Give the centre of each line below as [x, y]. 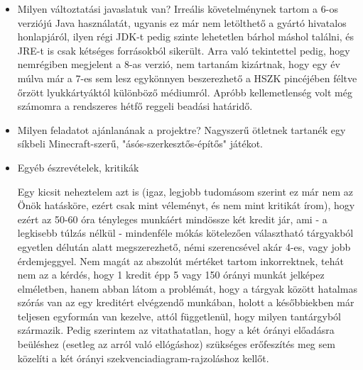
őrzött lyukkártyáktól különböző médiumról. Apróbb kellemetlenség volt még [185, 92]
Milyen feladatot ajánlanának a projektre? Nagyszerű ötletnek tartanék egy [181, 129]
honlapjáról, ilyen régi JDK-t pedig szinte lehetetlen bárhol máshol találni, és [186, 37]
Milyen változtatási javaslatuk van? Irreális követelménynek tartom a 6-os [178, 9]
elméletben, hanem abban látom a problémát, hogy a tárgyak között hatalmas [187, 288]
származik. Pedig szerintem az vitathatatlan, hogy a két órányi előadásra [176, 330]
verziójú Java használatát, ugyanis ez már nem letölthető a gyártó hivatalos [182, 22]
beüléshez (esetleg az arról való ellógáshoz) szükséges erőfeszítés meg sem [176, 344]
